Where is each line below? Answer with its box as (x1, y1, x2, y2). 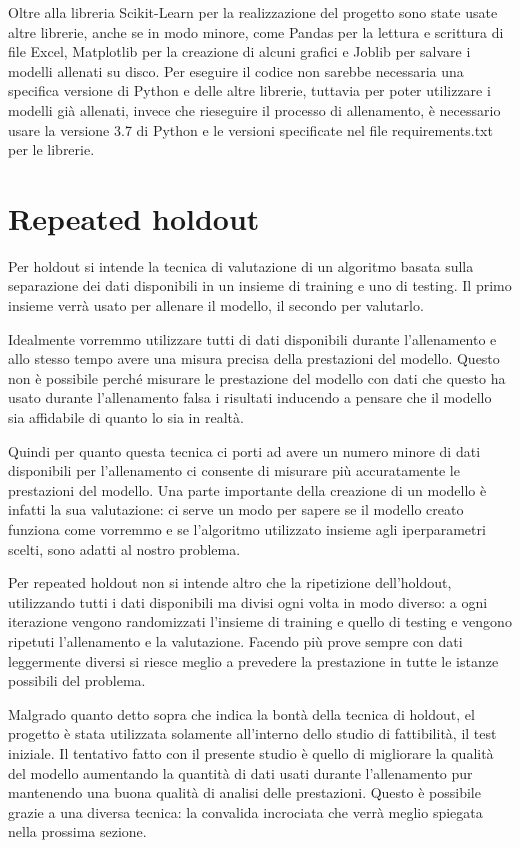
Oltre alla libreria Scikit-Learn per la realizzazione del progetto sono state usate (8, 2, 498, 22)
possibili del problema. (8, 670, 146, 691)
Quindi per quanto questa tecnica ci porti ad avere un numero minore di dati (8, 440, 481, 461)
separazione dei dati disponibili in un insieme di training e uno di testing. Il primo (8, 275, 512, 296)
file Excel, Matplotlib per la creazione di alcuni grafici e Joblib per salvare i (8, 41, 471, 62)
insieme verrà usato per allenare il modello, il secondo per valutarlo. (8, 295, 424, 316)
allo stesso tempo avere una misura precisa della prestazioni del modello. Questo (8, 348, 500, 369)
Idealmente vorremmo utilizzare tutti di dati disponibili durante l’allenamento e (8, 328, 497, 349)
